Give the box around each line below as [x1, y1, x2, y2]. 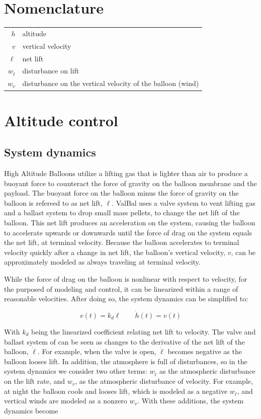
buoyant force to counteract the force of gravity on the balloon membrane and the [4, 178, 257, 188]
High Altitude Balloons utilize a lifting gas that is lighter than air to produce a [4, 168, 248, 179]
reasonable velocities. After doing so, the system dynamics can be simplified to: [4, 293, 248, 304]
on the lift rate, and [4, 376, 65, 386]
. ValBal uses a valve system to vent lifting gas [112, 197, 255, 208]
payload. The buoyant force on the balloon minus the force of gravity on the [4, 188, 239, 198]
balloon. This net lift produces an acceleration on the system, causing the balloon [4, 217, 255, 228]
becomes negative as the [167, 346, 242, 357]
